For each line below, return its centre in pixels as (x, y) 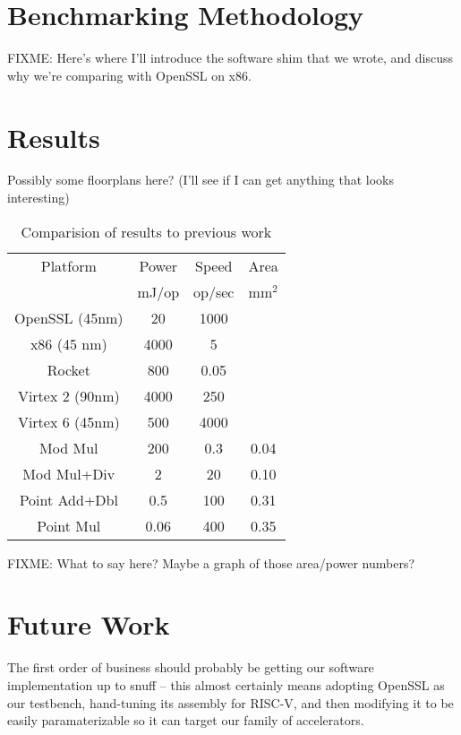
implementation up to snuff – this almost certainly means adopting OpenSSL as (226, 684)
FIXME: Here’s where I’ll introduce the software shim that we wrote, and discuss (230, 58)
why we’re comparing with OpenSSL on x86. (129, 75)
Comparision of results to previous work (146, 231)
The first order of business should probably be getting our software (191, 667)
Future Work (89, 624)
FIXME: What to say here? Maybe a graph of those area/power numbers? (211, 562)
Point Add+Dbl (68, 499)
